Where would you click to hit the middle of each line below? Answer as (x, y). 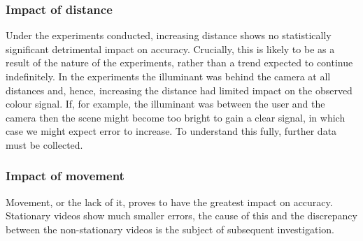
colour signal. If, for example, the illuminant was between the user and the (165, 104)
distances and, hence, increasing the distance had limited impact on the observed (179, 90)
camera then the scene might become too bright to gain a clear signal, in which (176, 117)
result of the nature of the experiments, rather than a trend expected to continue (179, 63)
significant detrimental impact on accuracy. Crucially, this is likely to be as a (170, 49)
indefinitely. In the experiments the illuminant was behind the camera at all (168, 76)
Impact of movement (65, 176)
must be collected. (44, 144)
